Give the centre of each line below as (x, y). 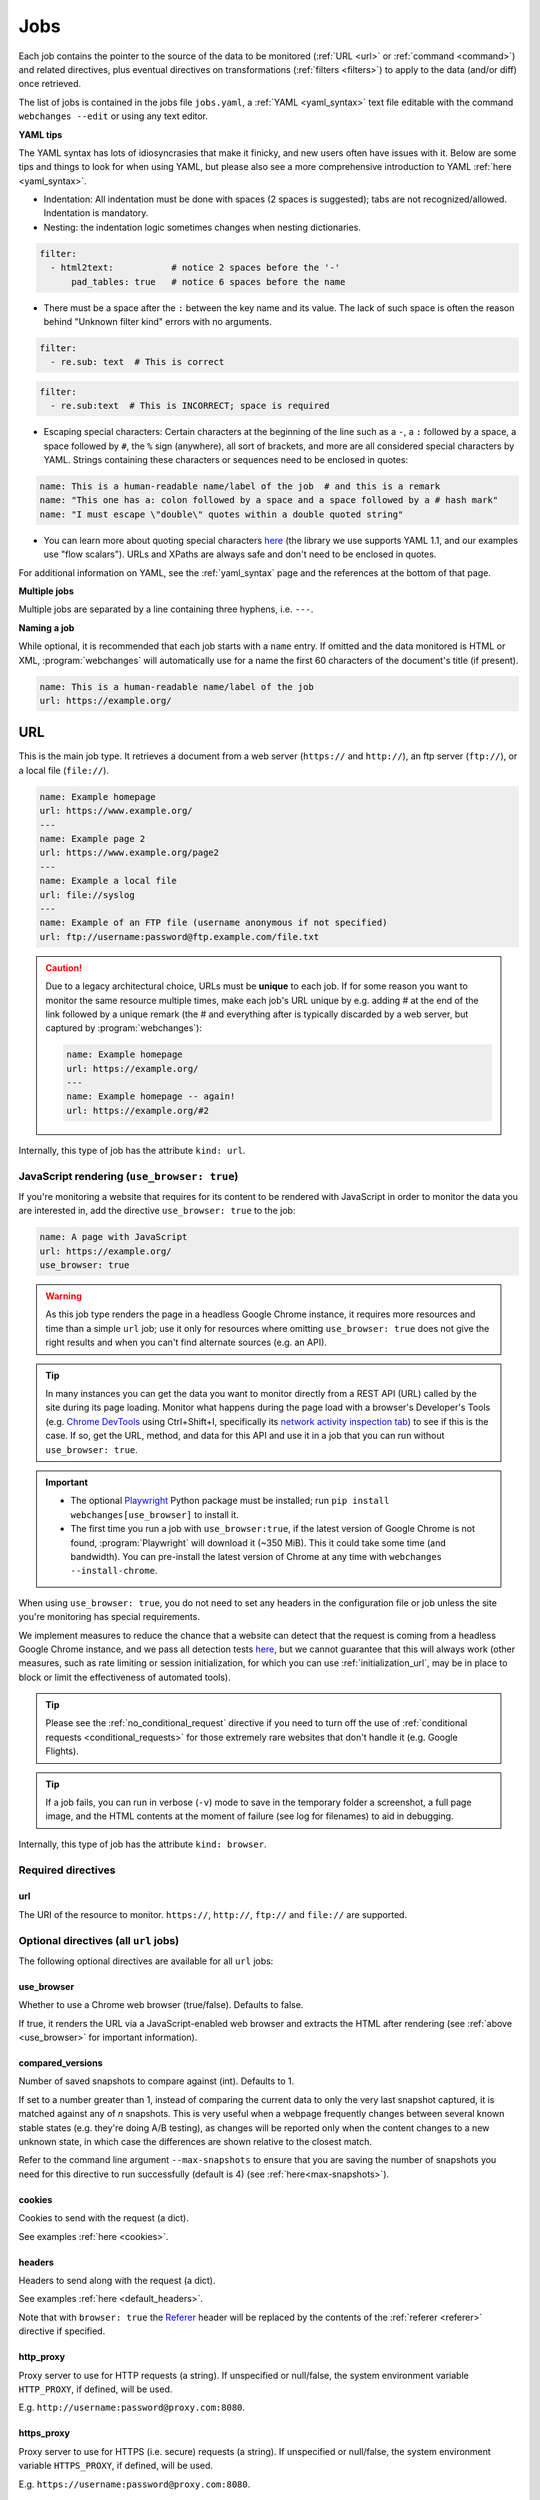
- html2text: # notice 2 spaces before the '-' (195, 268)
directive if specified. (62, 2331)
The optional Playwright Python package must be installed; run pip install (230, 1501)
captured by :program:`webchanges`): (123, 1028)
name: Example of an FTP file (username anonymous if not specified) (213, 923)
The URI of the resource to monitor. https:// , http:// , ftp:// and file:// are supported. (213, 1914)
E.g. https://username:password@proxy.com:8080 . (134, 2484)
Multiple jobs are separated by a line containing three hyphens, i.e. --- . (166, 609)
